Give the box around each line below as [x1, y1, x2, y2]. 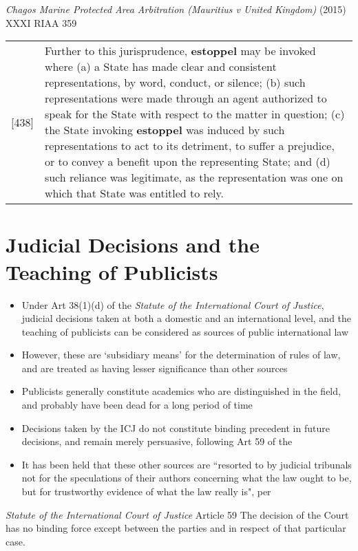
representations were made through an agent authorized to [44, 90, 327, 107]
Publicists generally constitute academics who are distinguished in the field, [21, 384, 341, 398]
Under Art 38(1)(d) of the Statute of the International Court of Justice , [21, 297, 324, 312]
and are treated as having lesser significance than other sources [21, 360, 288, 375]
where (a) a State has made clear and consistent [44, 58, 277, 75]
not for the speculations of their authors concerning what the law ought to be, [21, 471, 352, 485]
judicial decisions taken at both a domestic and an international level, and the [21, 311, 352, 325]
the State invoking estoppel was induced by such [44, 122, 285, 138]
